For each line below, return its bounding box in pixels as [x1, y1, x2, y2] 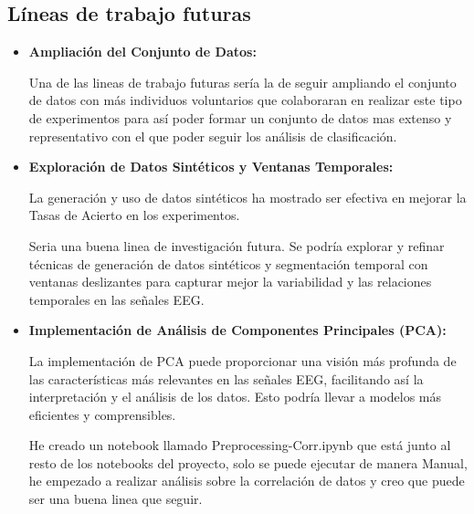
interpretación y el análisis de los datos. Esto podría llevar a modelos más [28, 387, 442, 406]
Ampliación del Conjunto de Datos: [28, 42, 257, 61]
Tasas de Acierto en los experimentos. [28, 205, 240, 225]
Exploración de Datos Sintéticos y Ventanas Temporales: [28, 157, 394, 176]
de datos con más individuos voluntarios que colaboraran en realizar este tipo [28, 90, 462, 110]
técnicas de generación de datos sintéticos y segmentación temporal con [28, 254, 428, 273]
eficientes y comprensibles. [28, 404, 176, 424]
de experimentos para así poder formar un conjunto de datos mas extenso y [28, 108, 452, 127]
